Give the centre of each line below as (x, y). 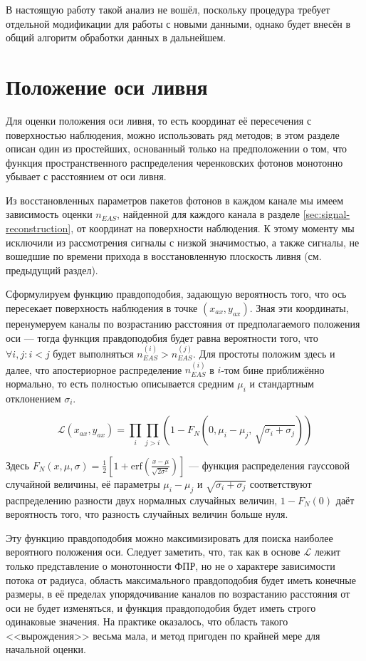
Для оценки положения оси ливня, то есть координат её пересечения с (159, 120)
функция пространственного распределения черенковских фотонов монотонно (174, 162)
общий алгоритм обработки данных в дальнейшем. (116, 37)
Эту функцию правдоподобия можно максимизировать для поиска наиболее (169, 537)
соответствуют (281, 483)
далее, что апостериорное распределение (94, 369)
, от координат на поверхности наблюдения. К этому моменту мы (213, 228)
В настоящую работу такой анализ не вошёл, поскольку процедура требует (168, 9)
